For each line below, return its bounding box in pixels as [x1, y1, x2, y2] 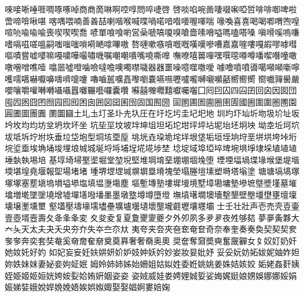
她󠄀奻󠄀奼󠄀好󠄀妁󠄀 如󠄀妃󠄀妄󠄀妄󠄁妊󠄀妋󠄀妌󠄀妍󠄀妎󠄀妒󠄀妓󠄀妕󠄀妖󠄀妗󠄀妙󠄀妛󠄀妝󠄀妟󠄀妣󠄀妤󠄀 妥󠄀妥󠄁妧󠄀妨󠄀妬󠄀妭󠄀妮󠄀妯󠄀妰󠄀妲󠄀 [5, 246, 300, 258]
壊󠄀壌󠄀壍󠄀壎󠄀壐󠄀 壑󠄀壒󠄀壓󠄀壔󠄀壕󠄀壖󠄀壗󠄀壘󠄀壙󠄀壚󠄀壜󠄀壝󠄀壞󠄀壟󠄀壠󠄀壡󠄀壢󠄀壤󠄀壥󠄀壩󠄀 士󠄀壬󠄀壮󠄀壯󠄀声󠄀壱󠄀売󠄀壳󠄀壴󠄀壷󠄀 [5, 200, 300, 212]
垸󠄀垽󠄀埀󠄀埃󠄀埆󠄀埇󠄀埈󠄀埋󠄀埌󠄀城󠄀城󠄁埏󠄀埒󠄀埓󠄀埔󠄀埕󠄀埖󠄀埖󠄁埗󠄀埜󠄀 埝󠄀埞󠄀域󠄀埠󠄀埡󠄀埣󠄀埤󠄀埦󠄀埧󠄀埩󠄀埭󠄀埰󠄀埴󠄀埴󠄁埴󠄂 [5, 142, 297, 154]
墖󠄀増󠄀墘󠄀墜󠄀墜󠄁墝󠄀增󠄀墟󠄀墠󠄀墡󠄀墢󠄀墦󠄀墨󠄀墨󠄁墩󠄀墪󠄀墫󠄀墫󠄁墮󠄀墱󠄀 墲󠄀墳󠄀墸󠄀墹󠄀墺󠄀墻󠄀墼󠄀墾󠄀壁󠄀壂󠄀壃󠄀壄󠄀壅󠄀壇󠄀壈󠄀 [5, 188, 297, 200]
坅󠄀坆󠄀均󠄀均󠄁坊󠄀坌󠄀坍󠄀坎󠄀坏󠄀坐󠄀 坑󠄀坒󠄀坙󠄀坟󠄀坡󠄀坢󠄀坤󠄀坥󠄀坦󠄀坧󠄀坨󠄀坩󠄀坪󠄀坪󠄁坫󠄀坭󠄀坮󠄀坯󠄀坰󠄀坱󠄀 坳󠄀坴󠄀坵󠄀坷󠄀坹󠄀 [5, 118, 300, 131]
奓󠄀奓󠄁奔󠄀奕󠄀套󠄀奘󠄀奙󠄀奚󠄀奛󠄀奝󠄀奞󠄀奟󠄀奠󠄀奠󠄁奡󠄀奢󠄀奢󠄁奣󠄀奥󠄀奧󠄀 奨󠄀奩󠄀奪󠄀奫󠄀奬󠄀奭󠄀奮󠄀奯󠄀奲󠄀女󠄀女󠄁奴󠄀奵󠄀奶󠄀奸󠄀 [5, 234, 297, 246]
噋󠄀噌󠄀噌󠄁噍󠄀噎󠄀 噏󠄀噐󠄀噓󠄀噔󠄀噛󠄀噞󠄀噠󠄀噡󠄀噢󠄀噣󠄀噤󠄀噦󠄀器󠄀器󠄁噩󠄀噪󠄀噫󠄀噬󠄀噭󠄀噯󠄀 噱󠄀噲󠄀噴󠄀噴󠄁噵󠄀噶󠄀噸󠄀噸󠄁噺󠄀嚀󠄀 [5, 60, 300, 73]
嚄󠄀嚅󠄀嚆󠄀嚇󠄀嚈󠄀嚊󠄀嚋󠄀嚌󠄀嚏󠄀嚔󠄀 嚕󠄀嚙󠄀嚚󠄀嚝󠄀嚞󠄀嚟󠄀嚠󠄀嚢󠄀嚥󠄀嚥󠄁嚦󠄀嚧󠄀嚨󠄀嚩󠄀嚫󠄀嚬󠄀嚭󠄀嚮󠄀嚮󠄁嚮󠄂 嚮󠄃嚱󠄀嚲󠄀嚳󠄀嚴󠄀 [5, 72, 300, 84]
